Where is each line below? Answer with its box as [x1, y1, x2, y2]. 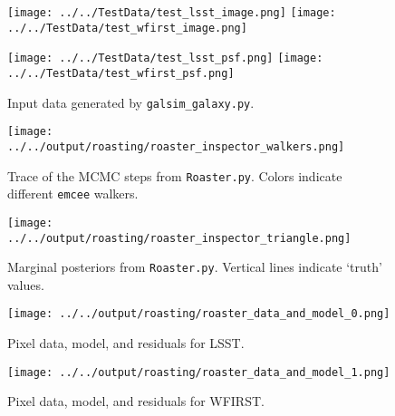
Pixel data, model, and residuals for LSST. [7, 334, 245, 353]
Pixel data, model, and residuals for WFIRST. [7, 392, 265, 411]
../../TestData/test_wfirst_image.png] [7, 21, 247, 34]
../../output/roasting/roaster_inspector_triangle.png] [7, 231, 352, 245]
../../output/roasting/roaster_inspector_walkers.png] [7, 140, 345, 153]
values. [7, 275, 44, 294]
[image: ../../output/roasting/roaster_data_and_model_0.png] [7, 307, 390, 321]
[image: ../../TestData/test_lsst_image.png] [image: [7, 6, 336, 19]
